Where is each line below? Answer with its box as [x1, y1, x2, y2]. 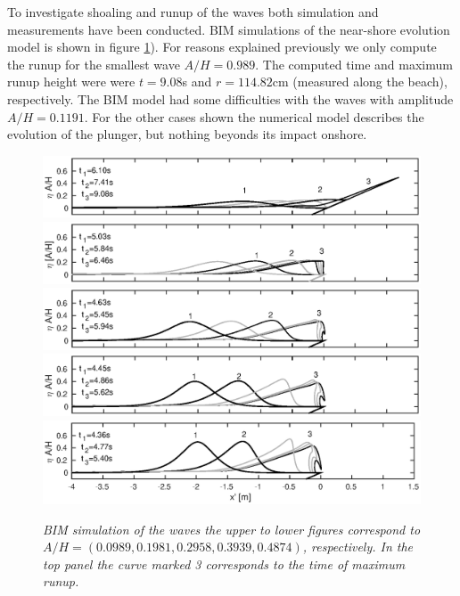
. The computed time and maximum [255, 54, 453, 73]
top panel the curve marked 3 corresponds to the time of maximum [43, 554, 406, 573]
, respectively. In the [302, 537, 414, 556]
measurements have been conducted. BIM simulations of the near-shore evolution [7, 20, 450, 38]
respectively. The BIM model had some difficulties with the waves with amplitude [7, 89, 454, 108]
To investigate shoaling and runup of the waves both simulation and [7, 3, 379, 20]
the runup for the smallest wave [7, 54, 180, 73]
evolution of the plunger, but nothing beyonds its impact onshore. [7, 125, 367, 143]
